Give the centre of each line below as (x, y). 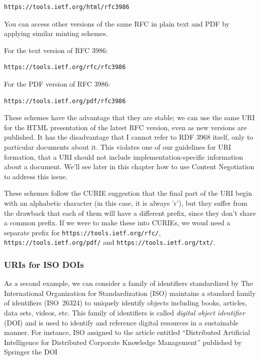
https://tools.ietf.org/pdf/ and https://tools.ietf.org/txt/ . (110, 242)
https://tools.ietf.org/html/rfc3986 (67, 7)
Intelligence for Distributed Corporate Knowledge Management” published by (123, 342)
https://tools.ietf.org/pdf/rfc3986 (65, 101)
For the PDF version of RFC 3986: (57, 83)
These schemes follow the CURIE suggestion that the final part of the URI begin (128, 193)
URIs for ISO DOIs (44, 264)
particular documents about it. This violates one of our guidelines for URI (118, 146)
